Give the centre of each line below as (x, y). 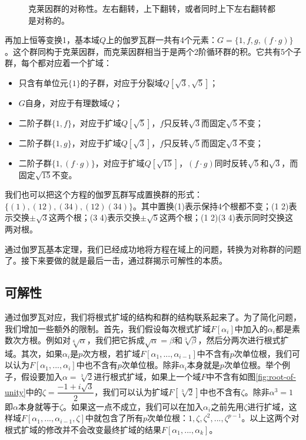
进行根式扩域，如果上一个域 (147, 377)
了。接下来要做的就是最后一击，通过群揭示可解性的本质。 (116, 260)
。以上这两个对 (270, 418)
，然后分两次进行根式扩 (243, 340)
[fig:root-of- (276, 377)
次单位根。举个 (253, 365)
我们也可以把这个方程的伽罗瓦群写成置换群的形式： (104, 194)
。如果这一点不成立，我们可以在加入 (133, 406)
